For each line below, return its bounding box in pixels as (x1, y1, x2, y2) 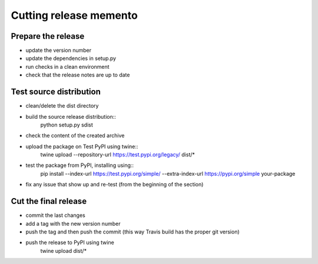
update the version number (25, 47, 92, 54)
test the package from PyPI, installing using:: (25, 162, 134, 169)
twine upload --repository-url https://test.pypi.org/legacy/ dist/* (40, 151, 196, 158)
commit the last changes (25, 212, 85, 219)
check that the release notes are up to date (25, 71, 130, 79)
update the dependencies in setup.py (25, 55, 117, 62)
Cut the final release (11, 196, 87, 206)
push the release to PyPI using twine (25, 239, 114, 246)
